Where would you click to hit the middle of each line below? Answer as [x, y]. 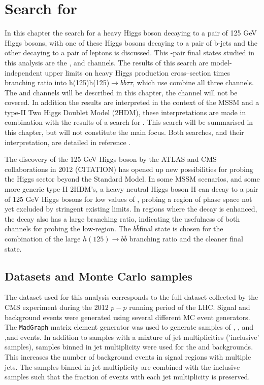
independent [24, 72]
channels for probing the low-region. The [68, 229]
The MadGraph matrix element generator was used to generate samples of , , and [129, 327]
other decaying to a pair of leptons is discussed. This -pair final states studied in [129, 52]
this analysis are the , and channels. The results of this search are [107, 62]
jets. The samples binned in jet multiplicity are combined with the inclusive [122, 366]
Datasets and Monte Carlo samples [98, 276]
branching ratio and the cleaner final [186, 238]
